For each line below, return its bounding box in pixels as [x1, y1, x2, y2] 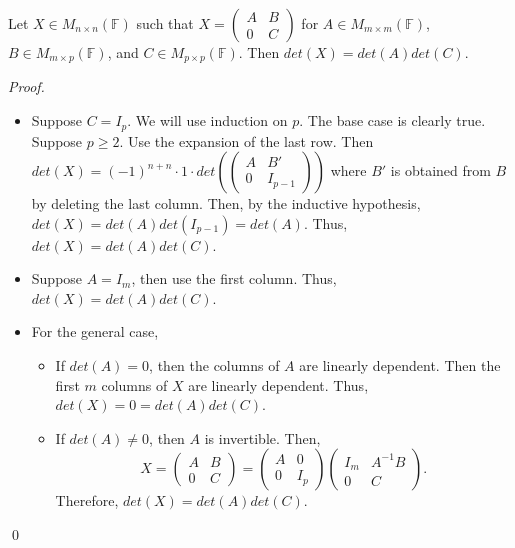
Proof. [8, 76, 45, 97]
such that [136, 13, 194, 33]
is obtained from [390, 160, 491, 181]
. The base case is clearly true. [299, 110, 486, 131]
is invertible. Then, [204, 427, 321, 448]
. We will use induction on [127, 110, 288, 131]
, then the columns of [149, 355, 280, 376]
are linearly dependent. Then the [299, 355, 501, 376]
